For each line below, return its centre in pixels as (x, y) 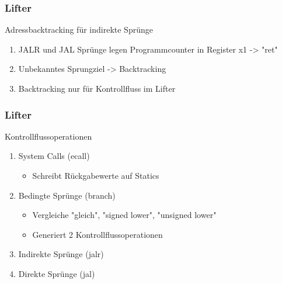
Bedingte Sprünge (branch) (67, 195)
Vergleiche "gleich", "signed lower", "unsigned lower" (124, 215)
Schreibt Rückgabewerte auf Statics (96, 175)
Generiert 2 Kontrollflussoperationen (98, 234)
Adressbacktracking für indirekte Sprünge (79, 30)
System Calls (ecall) (54, 156)
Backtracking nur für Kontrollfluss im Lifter (97, 88)
